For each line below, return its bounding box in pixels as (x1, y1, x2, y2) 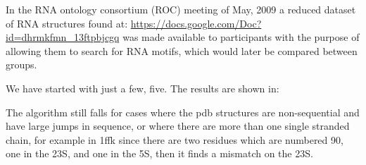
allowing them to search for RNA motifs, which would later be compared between (6, 43, 358, 58)
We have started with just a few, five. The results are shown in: (6, 80, 279, 95)
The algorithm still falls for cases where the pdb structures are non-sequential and (6, 104, 360, 119)
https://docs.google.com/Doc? (130, 16, 262, 30)
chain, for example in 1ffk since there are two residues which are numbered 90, (6, 132, 343, 147)
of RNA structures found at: (6, 16, 128, 30)
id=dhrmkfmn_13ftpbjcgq (6, 30, 120, 44)
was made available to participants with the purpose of (122, 30, 360, 44)
